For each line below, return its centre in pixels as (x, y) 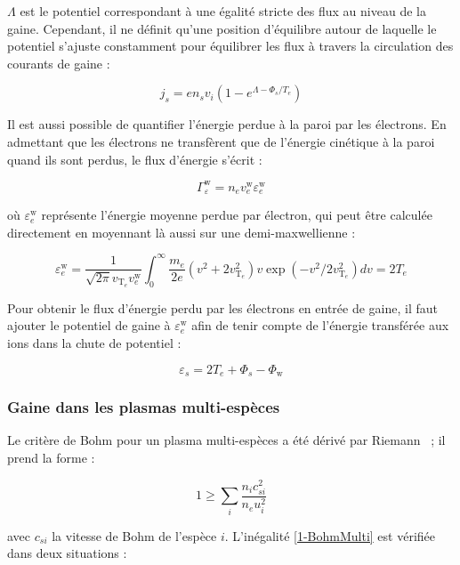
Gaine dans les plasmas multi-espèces (144, 407)
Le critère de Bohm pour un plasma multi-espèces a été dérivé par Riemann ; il (226, 440)
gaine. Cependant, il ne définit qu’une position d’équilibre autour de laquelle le (222, 28)
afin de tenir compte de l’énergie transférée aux (320, 325)
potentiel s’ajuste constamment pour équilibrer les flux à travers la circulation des (230, 46)
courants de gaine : (59, 63)
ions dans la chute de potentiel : (94, 343)
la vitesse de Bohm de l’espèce (134, 535)
